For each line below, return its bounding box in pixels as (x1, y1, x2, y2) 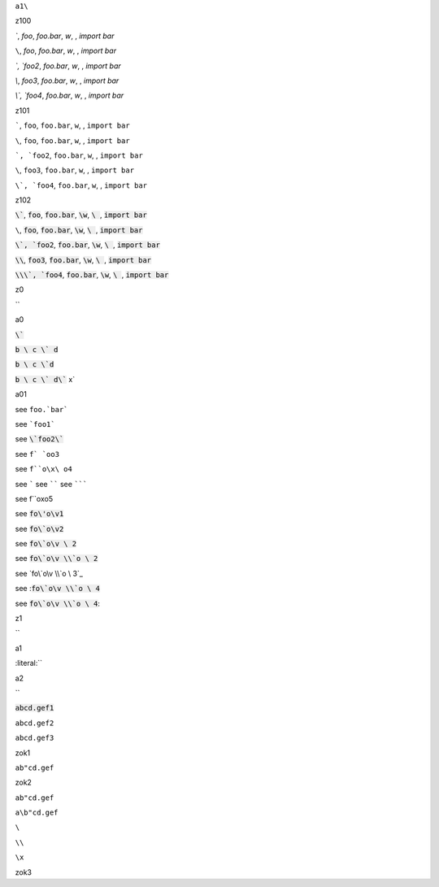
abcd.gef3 (15, 733, 54, 743)
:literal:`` (15, 659, 43, 668)
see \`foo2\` (15, 434, 64, 444)
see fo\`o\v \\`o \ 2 (15, 554, 98, 563)
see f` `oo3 (15, 449, 60, 459)
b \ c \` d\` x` (15, 374, 76, 384)
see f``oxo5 (15, 494, 53, 503)
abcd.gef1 (15, 703, 54, 713)
